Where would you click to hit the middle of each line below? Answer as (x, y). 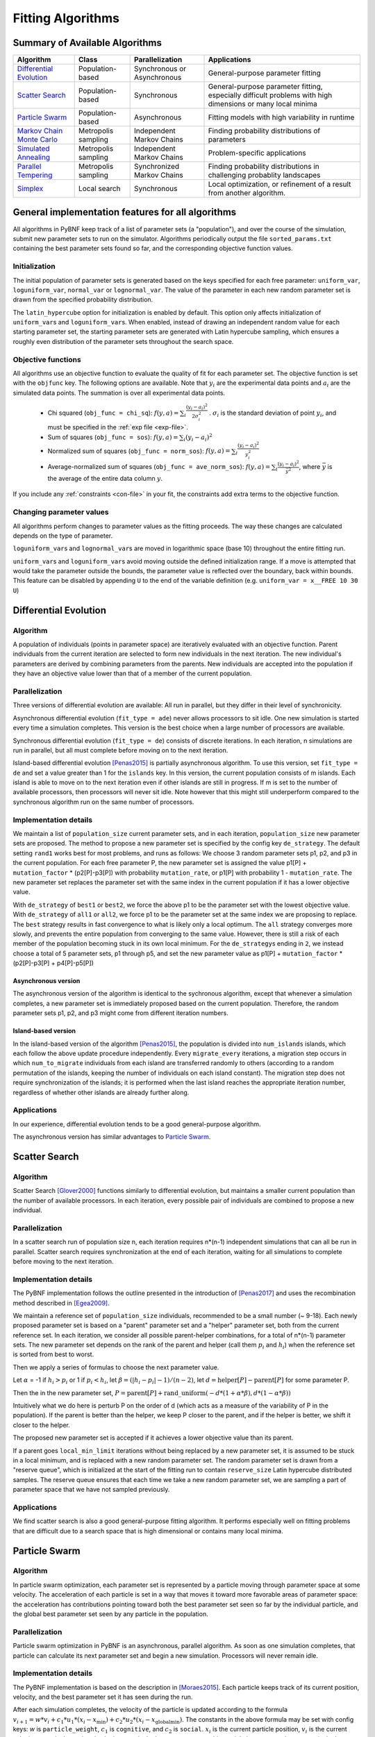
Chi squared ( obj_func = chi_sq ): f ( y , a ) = (113, 413)
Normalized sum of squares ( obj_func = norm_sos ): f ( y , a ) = (139, 451)
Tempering (35, 175)
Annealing (34, 158)
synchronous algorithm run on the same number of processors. (103, 802)
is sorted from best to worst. (53, 1354)
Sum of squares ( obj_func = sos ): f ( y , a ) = (113, 437)
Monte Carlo (37, 140)
